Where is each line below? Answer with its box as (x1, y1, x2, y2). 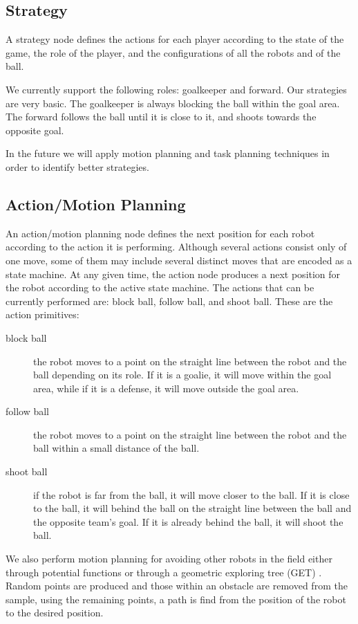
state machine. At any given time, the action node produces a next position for (6, 266, 341, 281)
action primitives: (6, 307, 79, 322)
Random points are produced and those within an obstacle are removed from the (6, 578, 348, 593)
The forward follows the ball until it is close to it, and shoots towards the (6, 109, 317, 124)
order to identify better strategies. (6, 159, 149, 174)
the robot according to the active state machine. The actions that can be (6, 280, 314, 295)
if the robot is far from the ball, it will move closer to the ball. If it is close (33, 487, 350, 502)
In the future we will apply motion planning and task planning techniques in (6, 146, 330, 160)
